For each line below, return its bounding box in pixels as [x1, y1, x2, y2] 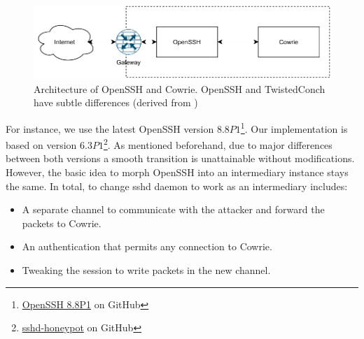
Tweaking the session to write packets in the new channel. [22, 262, 271, 277]
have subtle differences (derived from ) [34, 95, 198, 110]
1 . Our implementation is [240, 119, 348, 136]
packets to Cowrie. [22, 215, 101, 230]
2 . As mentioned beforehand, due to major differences [103, 136, 332, 152]
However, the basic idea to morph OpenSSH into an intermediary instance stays [6, 165, 349, 180]
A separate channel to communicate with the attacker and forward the [22, 202, 325, 217]
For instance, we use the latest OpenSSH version [6, 121, 214, 136]
